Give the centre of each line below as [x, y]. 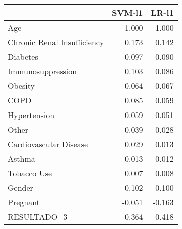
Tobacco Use [30, 173]
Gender [21, 188]
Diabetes [23, 56]
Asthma [22, 158]
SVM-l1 [128, 12]
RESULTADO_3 [38, 217]
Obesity [21, 86]
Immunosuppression [43, 71]
